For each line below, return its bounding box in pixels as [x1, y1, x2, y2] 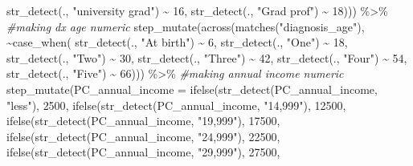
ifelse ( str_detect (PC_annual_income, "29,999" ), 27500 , [6, 144, 280, 160]
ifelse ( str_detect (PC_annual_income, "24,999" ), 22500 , [6, 128, 280, 144]
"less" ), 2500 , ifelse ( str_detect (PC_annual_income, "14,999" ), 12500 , [6, 96, 346, 113]
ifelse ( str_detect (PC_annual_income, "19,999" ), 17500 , [6, 112, 280, 129]
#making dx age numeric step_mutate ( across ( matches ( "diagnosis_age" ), [6, 18, 365, 34]
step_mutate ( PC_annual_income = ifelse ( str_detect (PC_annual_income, [6, 80, 378, 97]
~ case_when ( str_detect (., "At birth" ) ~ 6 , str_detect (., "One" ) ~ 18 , [6, 34, 348, 51]
